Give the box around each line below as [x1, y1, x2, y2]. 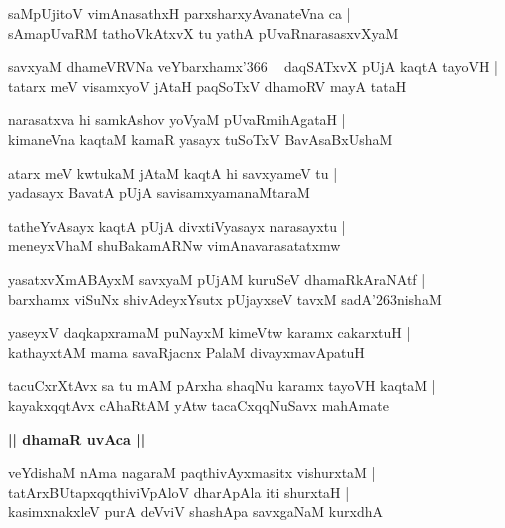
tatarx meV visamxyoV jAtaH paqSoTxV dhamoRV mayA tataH [8, 75, 407, 96]
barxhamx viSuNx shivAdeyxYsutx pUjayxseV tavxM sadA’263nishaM [8, 288, 442, 309]
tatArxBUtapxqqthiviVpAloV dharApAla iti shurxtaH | [8, 481, 350, 502]
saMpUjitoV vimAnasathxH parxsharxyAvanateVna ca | [8, 3, 351, 23]
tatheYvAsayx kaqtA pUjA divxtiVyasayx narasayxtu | [8, 215, 346, 236]
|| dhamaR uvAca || [8, 428, 146, 449]
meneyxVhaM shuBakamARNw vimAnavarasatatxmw [8, 235, 341, 256]
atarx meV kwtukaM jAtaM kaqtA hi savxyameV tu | [8, 162, 338, 183]
